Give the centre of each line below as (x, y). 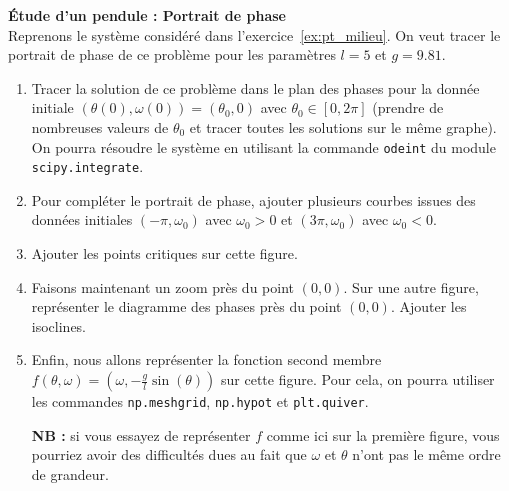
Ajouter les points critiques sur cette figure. (164, 253)
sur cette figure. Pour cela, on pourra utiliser (358, 379)
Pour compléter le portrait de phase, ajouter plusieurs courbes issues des (253, 199)
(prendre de (408, 107)
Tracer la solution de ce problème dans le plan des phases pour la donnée (255, 87)
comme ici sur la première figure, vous (383, 434)
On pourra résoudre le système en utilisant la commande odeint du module (263, 146)
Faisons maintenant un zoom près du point (163, 286)
